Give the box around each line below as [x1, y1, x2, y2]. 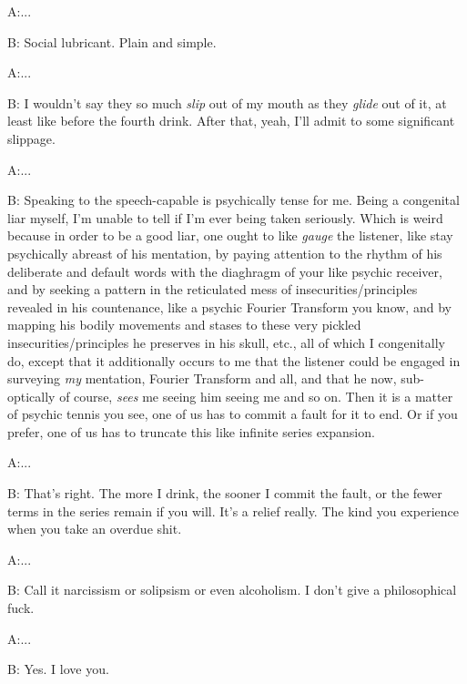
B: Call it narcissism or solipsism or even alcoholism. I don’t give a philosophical [7, 580, 457, 599]
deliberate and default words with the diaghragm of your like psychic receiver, [7, 261, 442, 281]
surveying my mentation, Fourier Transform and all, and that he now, [7, 369, 397, 388]
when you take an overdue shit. [7, 519, 182, 538]
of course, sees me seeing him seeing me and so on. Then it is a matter [59, 386, 453, 405]
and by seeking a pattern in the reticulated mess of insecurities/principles [7, 280, 418, 299]
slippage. [7, 128, 56, 148]
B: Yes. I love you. [7, 659, 109, 679]
